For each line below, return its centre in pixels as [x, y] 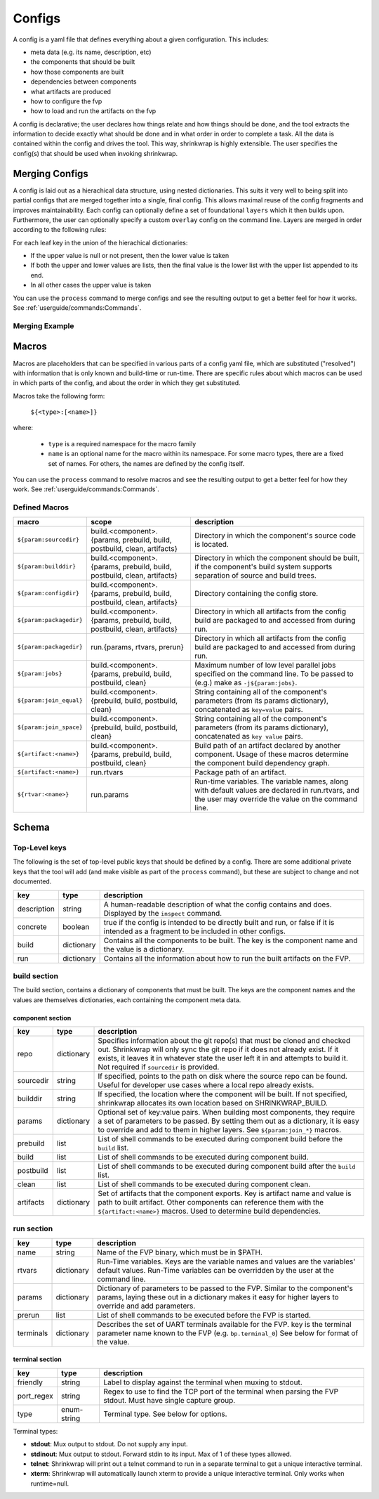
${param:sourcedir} [48, 540]
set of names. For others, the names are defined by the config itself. [146, 463]
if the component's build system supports [263, 566]
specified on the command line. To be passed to [274, 673]
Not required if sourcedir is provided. [159, 1067]
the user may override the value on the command [276, 799]
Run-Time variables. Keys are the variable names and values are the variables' [226, 1261]
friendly [30, 1382]
